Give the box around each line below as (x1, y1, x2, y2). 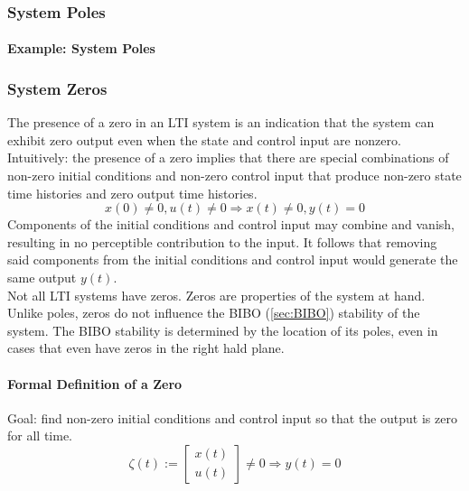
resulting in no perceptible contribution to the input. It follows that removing (7, 232, 437, 251)
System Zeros (7, 77, 108, 99)
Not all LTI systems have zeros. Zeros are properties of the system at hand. (7, 285, 426, 304)
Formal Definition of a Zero (7, 374, 183, 393)
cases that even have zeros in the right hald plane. (7, 338, 285, 357)
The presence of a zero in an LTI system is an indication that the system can (7, 113, 435, 132)
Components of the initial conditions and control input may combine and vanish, (7, 215, 455, 234)
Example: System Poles (7, 39, 155, 58)
